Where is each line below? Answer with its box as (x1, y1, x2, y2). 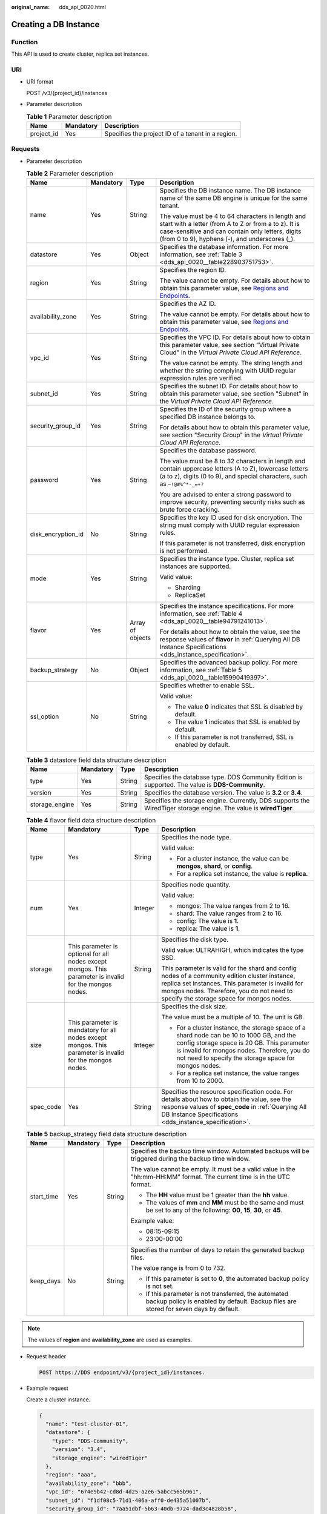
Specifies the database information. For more (159, 243, 289, 251)
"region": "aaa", (45, 1472, 97, 1478)
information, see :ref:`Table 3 (159, 250, 242, 259)
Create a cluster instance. (26, 1396, 91, 1403)
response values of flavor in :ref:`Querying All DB (159, 635, 300, 644)
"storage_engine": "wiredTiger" (51, 1454, 148, 1461)
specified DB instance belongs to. (159, 412, 256, 421)
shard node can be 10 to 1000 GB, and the (176, 1031, 296, 1040)
